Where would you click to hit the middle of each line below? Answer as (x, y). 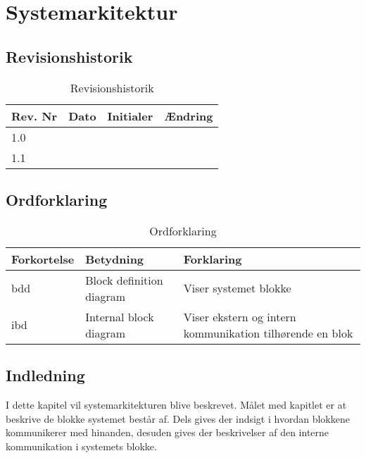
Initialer (130, 116)
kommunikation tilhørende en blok (268, 333)
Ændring (189, 116)
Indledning (45, 375)
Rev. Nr (34, 116)
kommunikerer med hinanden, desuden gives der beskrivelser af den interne (168, 432)
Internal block (120, 316)
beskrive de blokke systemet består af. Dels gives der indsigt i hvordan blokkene (178, 418)
